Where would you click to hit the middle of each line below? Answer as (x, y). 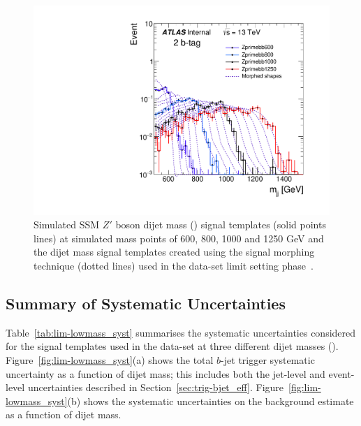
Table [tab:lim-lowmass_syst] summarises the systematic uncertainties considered (181, 332)
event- (341, 373)
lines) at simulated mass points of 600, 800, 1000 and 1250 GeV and (179, 238)
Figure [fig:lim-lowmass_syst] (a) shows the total (110, 360)
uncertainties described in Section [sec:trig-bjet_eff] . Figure (156, 387)
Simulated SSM (67, 225)
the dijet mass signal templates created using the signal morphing (174, 252)
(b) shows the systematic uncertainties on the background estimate (211, 401)
